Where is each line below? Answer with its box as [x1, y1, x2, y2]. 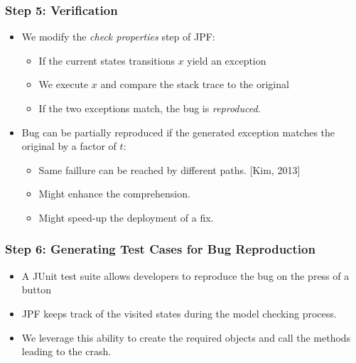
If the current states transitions [38, 53, 175, 67]
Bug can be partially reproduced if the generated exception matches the [21, 124, 335, 139]
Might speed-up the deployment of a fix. [38, 210, 214, 224]
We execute [38, 77, 89, 92]
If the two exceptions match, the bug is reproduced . [38, 101, 261, 115]
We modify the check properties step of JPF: [21, 29, 215, 44]
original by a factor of [21, 139, 117, 153]
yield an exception [187, 53, 266, 67]
